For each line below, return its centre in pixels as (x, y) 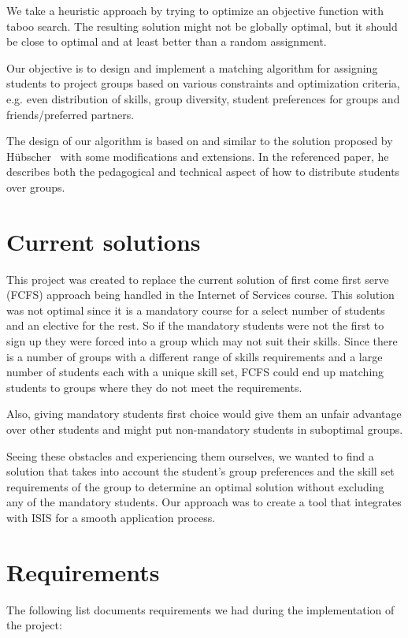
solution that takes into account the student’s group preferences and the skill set (200, 471)
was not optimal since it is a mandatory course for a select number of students (196, 310)
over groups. (36, 187)
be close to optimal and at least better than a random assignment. (167, 41)
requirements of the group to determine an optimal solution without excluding (195, 486)
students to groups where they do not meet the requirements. (154, 387)
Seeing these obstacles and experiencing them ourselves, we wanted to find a (190, 455)
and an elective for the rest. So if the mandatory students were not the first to (195, 325)
